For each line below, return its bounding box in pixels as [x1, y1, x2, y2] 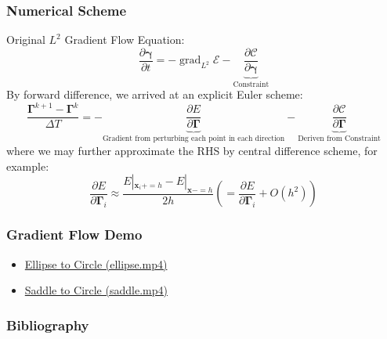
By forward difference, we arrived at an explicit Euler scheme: [6, 86, 303, 103]
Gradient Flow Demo [6, 225, 143, 244]
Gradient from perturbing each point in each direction [102, 135, 285, 143]
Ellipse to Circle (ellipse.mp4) [24, 255, 168, 272]
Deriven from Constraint [298, 135, 381, 143]
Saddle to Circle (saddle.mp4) [24, 282, 168, 298]
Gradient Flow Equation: [64, 31, 185, 48]
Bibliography [6, 315, 89, 334]
